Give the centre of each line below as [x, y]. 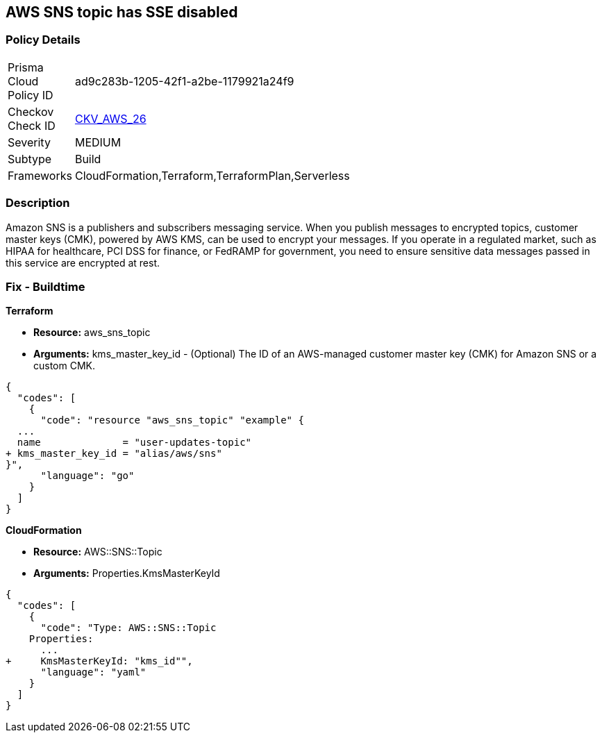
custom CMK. [65, 366]
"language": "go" [87, 476]
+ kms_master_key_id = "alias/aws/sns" [114, 454]
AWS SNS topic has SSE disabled [122, 12]
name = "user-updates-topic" [134, 443]
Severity [29, 142]
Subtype [30, 159]
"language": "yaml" [93, 672]
